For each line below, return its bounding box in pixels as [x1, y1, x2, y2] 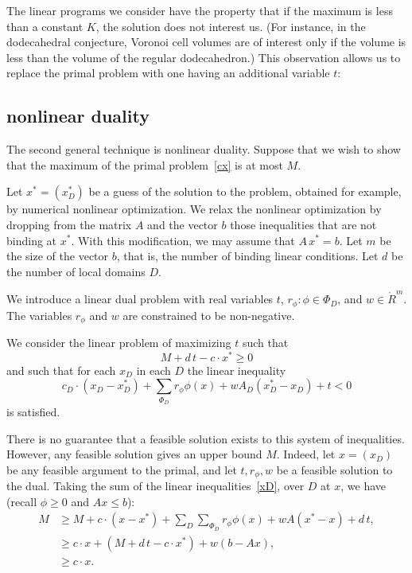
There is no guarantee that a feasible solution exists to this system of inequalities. [6, 430, 405, 446]
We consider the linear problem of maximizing [6, 333, 231, 350]
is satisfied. [6, 403, 60, 419]
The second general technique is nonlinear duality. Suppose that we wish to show [6, 141, 401, 158]
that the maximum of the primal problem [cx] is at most [6, 156, 283, 173]
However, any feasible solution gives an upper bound [6, 446, 262, 462]
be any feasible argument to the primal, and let [6, 461, 237, 477]
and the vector [147, 216, 218, 232]
